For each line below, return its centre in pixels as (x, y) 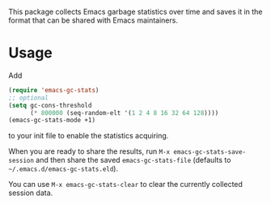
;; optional (28, 98)
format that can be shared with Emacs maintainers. (93, 20)
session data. (31, 193)
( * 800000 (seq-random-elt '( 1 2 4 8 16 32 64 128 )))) (124, 113)
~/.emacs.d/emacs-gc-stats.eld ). (64, 168)
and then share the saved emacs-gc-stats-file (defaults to (133, 160)
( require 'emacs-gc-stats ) (54, 90)
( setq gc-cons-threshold (50, 105)
